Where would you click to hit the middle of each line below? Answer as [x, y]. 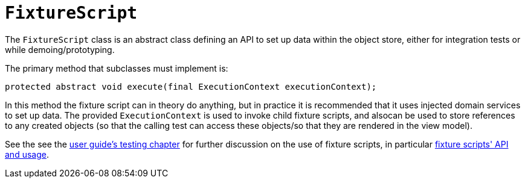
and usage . [27, 154]
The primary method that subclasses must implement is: [117, 68]
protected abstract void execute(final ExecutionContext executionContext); [191, 86]
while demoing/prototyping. [60, 49]
